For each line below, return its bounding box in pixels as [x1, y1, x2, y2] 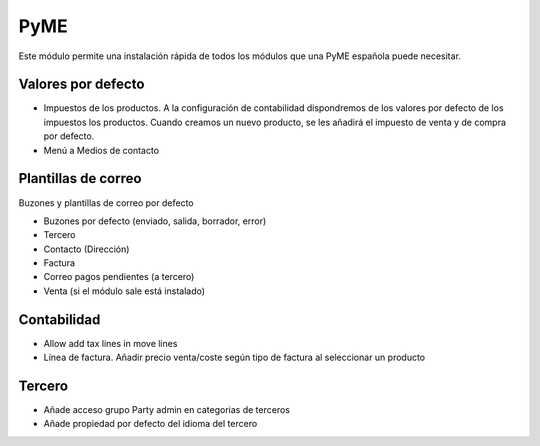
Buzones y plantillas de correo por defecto [18, 196, 194, 209]
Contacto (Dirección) [43, 243, 130, 255]
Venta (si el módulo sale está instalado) [43, 285, 205, 297]
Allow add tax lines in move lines [43, 337, 178, 349]
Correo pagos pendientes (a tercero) [43, 271, 195, 283]
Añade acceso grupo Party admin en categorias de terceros [43, 404, 290, 416]
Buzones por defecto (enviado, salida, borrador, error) [43, 215, 267, 227]
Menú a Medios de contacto [43, 144, 160, 156]
